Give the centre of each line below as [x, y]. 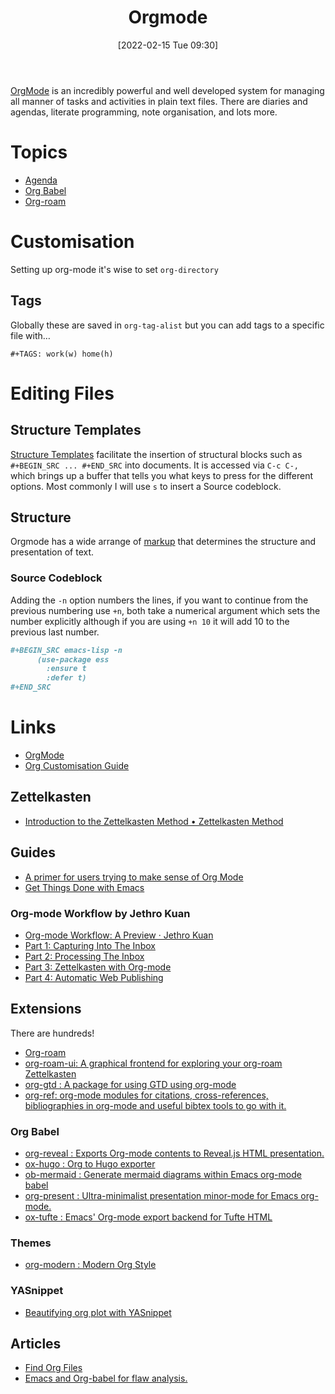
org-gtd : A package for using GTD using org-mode [130, 1084]
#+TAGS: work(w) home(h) [62, 354]
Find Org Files [53, 1368]
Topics [39, 152]
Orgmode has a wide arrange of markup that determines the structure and [163, 542]
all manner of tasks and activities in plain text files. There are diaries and [159, 101]
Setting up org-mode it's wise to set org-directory [114, 269]
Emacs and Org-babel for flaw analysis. [106, 1378]
